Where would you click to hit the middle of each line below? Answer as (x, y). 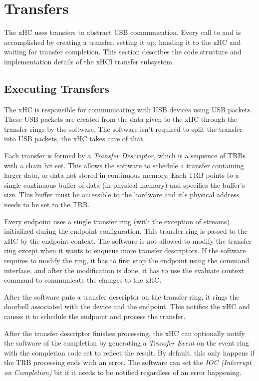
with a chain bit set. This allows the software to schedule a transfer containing (124, 165)
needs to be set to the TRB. (47, 204)
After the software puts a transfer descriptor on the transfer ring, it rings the (122, 296)
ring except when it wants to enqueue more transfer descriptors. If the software (125, 250)
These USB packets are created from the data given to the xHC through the (121, 119)
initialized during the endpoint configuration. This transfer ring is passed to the (126, 231)
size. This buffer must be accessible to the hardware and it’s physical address (122, 194)
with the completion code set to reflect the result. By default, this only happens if (129, 352)
